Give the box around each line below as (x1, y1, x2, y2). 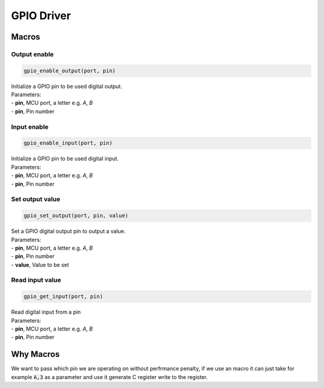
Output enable (11, 50, 54, 58)
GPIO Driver (11, 9, 71, 22)
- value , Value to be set (11, 261, 69, 268)
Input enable (11, 123, 49, 131)
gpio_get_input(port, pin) (23, 293, 103, 300)
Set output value (11, 195, 61, 204)
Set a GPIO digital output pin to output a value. (11, 228, 126, 235)
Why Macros (11, 349, 60, 359)
